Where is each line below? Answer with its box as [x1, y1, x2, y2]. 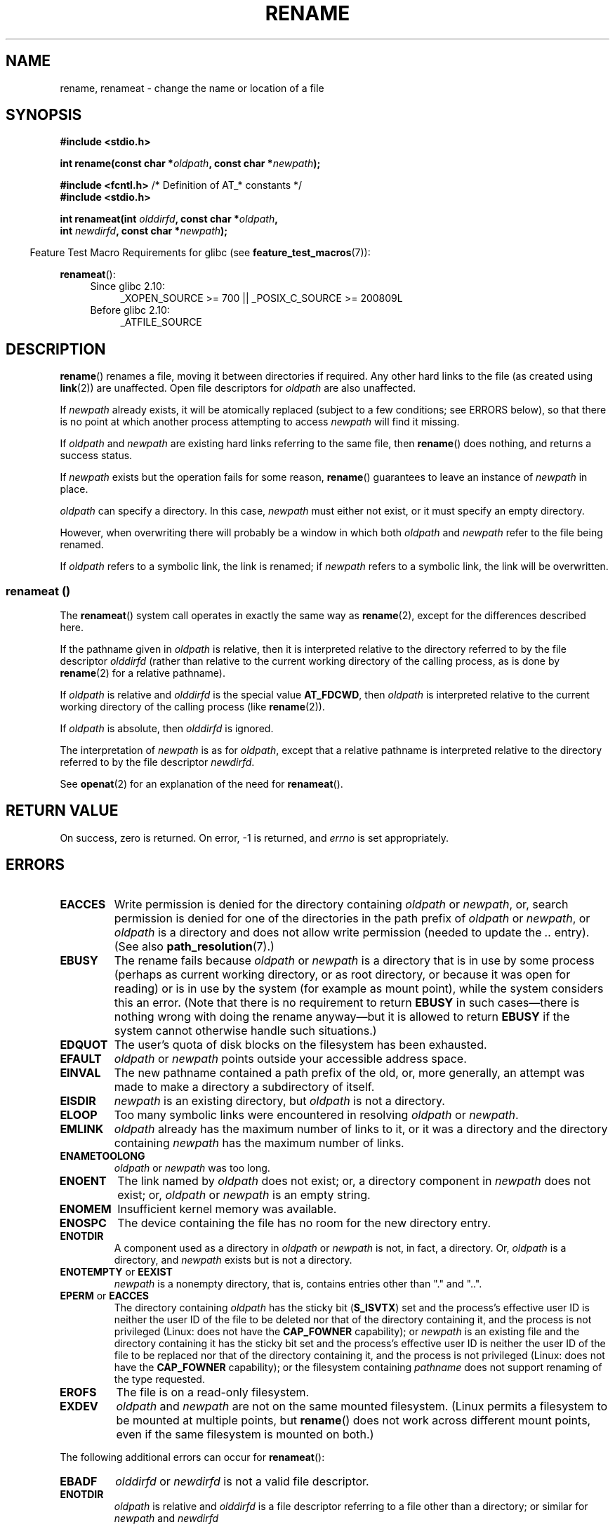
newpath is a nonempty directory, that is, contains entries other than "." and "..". [114, 1277, 482, 1290]
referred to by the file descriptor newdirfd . [60, 756, 255, 769]
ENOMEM [59, 1201, 112, 1216]
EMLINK [60, 1121, 104, 1136]
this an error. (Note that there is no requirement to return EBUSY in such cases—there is [114, 995, 580, 1010]
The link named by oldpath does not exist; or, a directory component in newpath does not [117, 1173, 591, 1188]
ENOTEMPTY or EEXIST [60, 1265, 173, 1278]
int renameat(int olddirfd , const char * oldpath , [60, 213, 278, 225]
